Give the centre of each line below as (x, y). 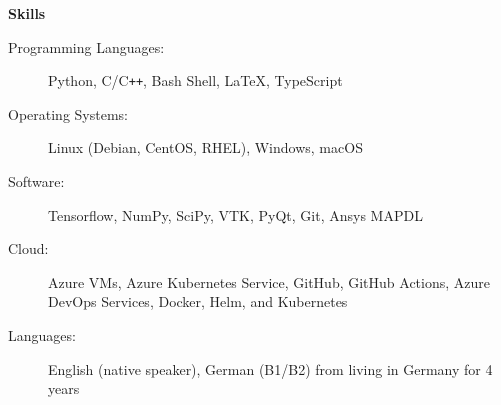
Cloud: (28, 248)
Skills (27, 13)
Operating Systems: (68, 113)
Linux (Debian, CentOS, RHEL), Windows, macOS (205, 147)
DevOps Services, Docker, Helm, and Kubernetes (198, 301)
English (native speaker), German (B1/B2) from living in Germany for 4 (270, 368)
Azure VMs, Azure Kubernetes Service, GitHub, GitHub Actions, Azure (269, 281)
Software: (36, 181)
